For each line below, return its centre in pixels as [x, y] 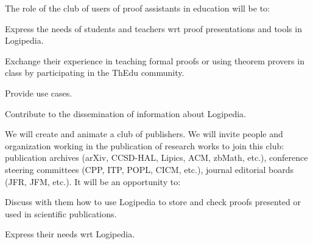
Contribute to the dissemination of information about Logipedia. [125, 113]
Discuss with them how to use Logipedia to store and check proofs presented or [153, 202]
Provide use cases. [39, 93]
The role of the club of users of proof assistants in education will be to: [137, 8]
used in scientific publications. [61, 213]
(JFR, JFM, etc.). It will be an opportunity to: [93, 181]
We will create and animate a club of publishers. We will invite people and [144, 134]
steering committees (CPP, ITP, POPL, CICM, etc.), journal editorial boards [149, 169]
